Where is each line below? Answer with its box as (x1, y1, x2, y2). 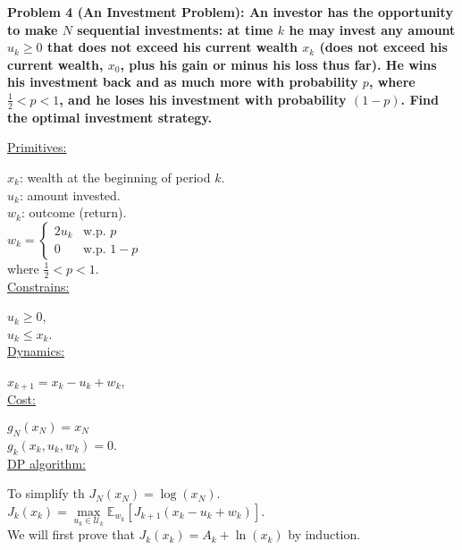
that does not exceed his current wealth (46, 38, 298, 56)
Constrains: (7, 276, 70, 295)
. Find (400, 89, 439, 108)
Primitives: (7, 138, 67, 157)
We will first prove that (7, 525, 135, 544)
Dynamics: (7, 342, 65, 360)
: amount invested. (19, 185, 121, 204)
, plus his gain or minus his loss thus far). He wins (120, 55, 437, 73)
